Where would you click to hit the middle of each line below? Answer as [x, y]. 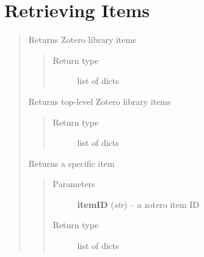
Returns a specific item [71, 163]
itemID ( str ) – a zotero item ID [138, 204]
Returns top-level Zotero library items [100, 101]
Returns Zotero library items [82, 40]
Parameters [74, 184]
